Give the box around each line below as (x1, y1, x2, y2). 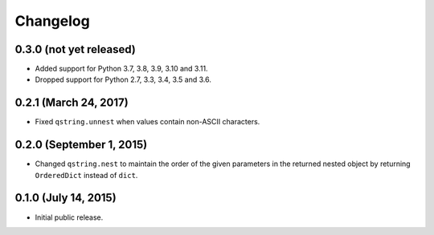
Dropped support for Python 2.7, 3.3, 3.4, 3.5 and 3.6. (35, 75, 212, 84)
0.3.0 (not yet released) (14, 43, 137, 56)
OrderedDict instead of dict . (35, 170, 138, 180)
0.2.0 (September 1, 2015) (14, 138, 148, 152)
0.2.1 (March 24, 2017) (14, 96, 129, 110)
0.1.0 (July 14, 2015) (14, 191, 117, 205)
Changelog (14, 12, 90, 30)
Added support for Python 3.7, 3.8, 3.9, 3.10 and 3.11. (35, 64, 208, 74)
